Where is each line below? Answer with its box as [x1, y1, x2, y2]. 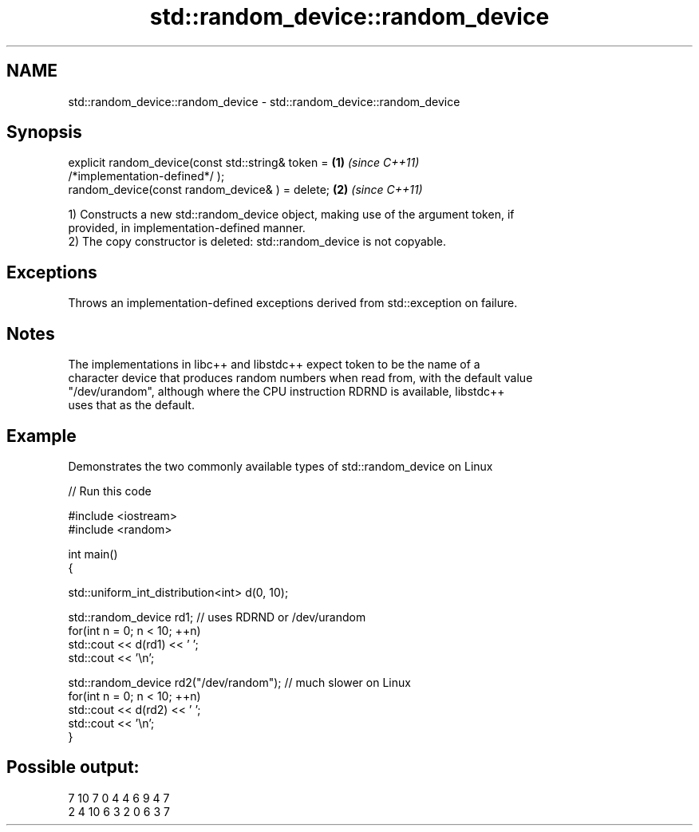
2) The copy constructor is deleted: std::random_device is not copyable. [68, 235, 446, 249]
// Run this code [68, 483, 152, 498]
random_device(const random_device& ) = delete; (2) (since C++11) [68, 183, 423, 197]
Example [6, 425, 77, 446]
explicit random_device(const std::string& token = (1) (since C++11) [68, 156, 420, 170]
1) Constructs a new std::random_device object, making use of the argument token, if [68, 207, 515, 222]
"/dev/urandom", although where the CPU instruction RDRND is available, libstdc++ [68, 384, 505, 399]
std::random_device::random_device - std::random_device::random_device [68, 94, 460, 108]
